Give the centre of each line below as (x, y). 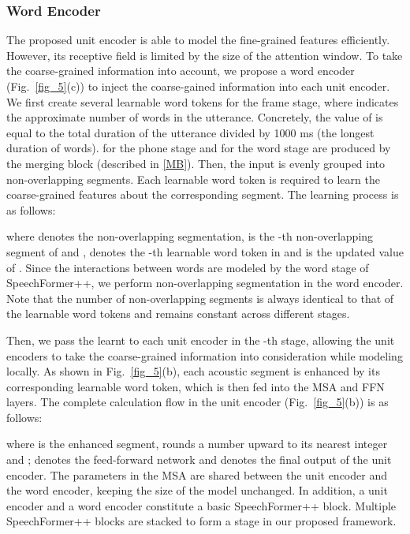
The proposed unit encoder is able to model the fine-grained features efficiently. (198, 40)
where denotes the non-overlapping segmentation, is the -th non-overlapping (190, 236)
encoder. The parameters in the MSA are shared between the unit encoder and (197, 474)
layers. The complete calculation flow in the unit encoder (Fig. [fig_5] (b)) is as (198, 402)
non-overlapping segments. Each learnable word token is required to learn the (193, 179)
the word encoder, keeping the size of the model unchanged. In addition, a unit (197, 490)
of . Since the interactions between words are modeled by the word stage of (188, 267)
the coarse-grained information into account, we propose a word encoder (181, 71)
